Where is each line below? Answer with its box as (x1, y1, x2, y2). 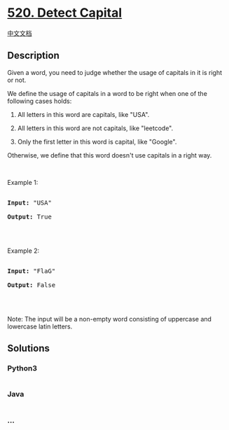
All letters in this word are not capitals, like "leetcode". (17, 124, 174, 132)
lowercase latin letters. (7, 322, 73, 331)
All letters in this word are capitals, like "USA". (17, 110, 150, 118)
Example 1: (7, 178, 39, 186)
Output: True (7, 212, 53, 221)
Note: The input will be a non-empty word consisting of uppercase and (7, 314, 212, 323)
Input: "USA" (7, 198, 53, 207)
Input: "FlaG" (7, 267, 56, 275)
